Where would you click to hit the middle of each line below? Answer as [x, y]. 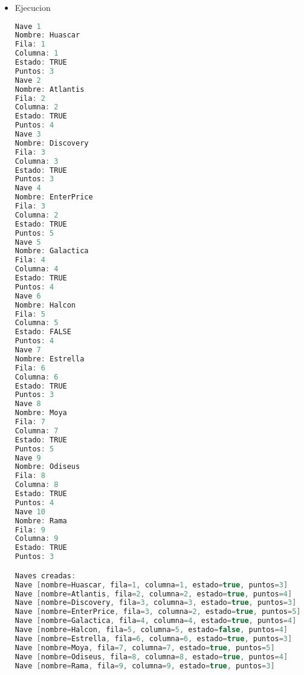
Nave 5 [28, 242]
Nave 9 [28, 458]
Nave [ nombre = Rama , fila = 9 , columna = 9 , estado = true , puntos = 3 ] [145, 666]
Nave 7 [28, 350]
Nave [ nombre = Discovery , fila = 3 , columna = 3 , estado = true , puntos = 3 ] [156, 603]
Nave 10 [30, 512]
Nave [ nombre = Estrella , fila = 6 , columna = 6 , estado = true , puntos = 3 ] [154, 638]
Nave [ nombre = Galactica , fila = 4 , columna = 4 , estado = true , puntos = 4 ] [156, 621]
